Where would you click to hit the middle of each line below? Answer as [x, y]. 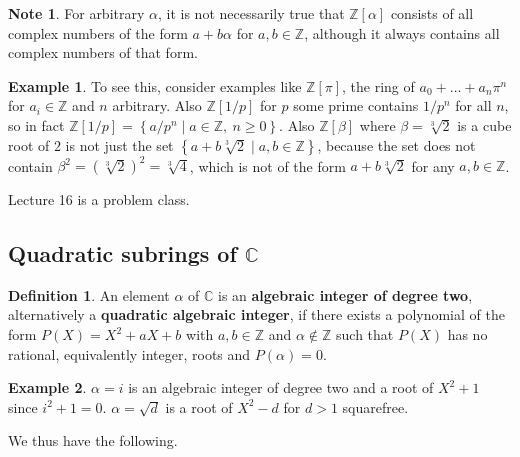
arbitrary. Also [157, 105]
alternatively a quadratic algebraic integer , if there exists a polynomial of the [256, 314]
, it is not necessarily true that [251, 13]
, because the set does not [396, 144]
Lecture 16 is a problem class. [99, 199]
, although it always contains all [402, 32]
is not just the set [119, 144]
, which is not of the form [267, 165]
